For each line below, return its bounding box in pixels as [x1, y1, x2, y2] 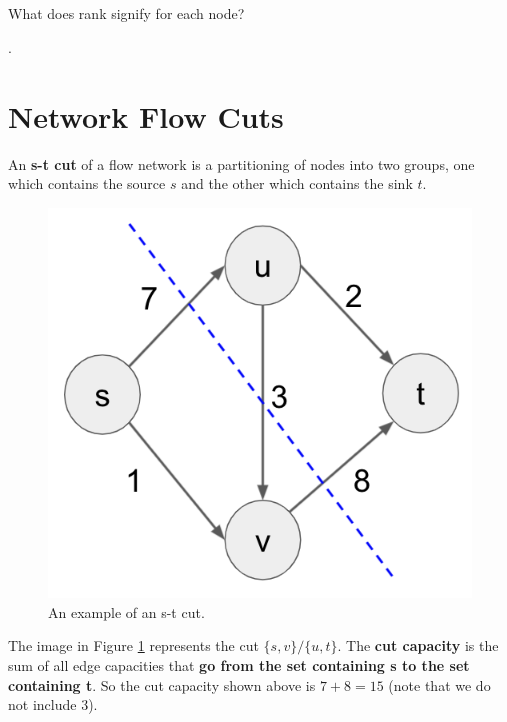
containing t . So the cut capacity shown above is [8, 674, 316, 695]
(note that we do [388, 674, 491, 695]
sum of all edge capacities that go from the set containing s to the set [8, 655, 470, 676]
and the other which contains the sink [181, 173, 413, 194]
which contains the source [8, 173, 166, 194]
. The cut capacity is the [337, 635, 499, 656]
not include [8, 694, 77, 715]
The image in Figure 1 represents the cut [8, 635, 259, 656]
